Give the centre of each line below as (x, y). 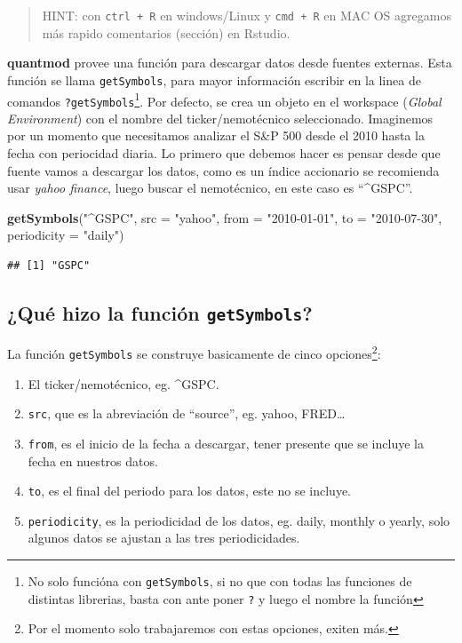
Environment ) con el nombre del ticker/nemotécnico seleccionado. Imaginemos (220, 118)
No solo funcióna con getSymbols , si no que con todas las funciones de (220, 581)
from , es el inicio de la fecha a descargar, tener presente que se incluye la (226, 443)
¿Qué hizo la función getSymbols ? (160, 312)
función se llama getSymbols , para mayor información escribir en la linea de (214, 79)
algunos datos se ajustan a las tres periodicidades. (164, 538)
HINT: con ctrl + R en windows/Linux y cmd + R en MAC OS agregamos (247, 15)
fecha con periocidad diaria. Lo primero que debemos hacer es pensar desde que (224, 153)
